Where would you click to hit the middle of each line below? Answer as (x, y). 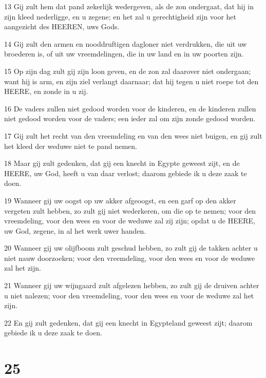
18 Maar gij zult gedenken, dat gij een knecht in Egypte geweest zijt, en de (122, 163)
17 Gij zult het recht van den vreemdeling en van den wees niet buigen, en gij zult (133, 135)
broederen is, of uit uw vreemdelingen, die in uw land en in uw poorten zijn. (124, 54)
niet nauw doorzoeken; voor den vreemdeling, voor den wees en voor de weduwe (130, 258)
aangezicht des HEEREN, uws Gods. (62, 26)
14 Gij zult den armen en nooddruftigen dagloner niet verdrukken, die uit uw (126, 43)
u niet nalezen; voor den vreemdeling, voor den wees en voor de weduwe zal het (129, 295)
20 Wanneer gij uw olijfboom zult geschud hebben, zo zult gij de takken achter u (131, 248)
